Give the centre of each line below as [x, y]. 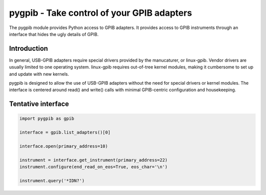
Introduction [29, 49]
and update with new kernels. [39, 74]
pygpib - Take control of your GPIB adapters [100, 13]
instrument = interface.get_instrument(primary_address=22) [94, 160]
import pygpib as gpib [47, 119]
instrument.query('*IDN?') [52, 180]
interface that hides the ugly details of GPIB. [54, 34]
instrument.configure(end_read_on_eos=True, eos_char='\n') [94, 167]
